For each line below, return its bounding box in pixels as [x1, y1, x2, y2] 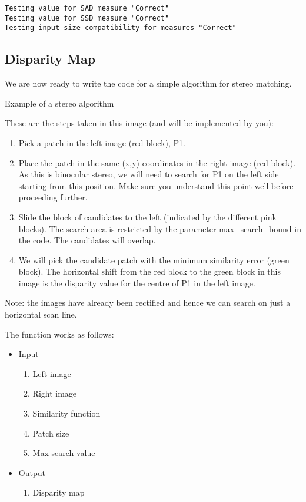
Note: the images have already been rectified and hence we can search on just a [5, 296, 291, 309]
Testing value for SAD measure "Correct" [5, 4, 169, 12]
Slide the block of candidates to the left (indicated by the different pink [18, 210, 277, 223]
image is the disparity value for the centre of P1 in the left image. [18, 276, 255, 289]
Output [18, 466, 45, 478]
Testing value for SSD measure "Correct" [5, 14, 169, 22]
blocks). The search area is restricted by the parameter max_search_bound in [18, 222, 301, 235]
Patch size [32, 427, 69, 439]
